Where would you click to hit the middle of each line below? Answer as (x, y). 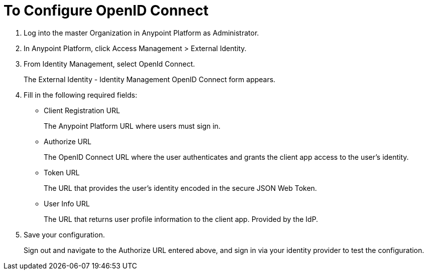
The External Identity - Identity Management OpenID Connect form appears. (150, 79)
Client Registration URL (82, 110)
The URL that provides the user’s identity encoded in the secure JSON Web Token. (180, 188)
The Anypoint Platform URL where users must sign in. (132, 126)
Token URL (62, 172)
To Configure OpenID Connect (106, 11)
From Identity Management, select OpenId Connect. (110, 64)
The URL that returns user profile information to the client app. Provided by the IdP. (181, 219)
